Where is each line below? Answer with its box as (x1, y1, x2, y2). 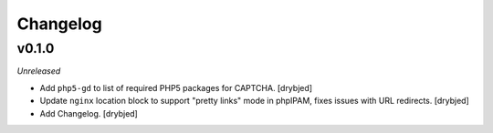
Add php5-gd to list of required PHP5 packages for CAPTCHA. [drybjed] (39, 82, 313, 93)
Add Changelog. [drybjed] (39, 107, 139, 118)
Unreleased (16, 66, 61, 77)
